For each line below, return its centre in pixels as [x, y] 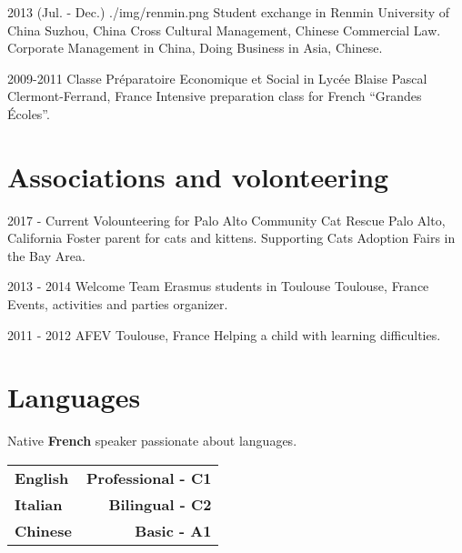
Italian [39, 504]
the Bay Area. [46, 255]
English [42, 478]
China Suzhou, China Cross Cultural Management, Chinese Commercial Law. [224, 30]
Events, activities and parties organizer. [118, 304]
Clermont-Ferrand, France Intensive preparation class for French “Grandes [215, 96]
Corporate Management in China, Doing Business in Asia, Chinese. [195, 48]
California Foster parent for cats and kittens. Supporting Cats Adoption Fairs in [231, 238]
